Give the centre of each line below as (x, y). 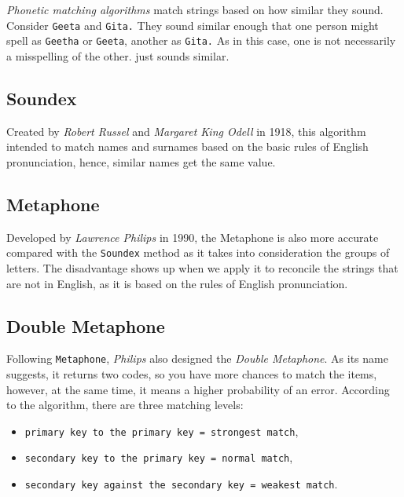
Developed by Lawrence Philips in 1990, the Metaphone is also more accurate (193, 237)
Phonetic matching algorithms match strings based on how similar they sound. (195, 9)
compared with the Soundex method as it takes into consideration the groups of (198, 252)
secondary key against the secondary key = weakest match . (181, 484)
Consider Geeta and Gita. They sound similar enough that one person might (193, 25)
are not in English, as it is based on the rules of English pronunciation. (177, 283)
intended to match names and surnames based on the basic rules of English (187, 146)
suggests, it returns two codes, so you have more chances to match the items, (192, 373)
